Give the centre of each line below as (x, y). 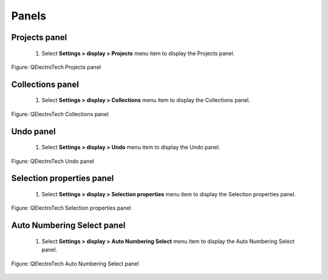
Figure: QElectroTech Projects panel (56, 67)
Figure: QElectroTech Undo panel (53, 161)
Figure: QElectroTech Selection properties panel (71, 208)
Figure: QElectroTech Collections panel (60, 114)
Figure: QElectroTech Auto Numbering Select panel (75, 264)
